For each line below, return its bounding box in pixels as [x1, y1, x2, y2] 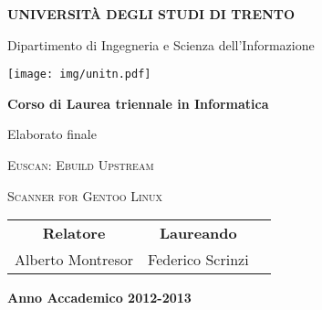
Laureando [159, 222, 237, 244]
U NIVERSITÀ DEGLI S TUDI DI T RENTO [7, 5, 296, 23]
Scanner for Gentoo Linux [7, 186, 162, 205]
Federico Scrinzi [148, 249, 249, 271]
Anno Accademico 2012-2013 [7, 288, 192, 307]
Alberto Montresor [15, 249, 134, 271]
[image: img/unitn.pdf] [7, 68, 151, 81]
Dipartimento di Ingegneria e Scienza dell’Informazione [7, 35, 315, 54]
